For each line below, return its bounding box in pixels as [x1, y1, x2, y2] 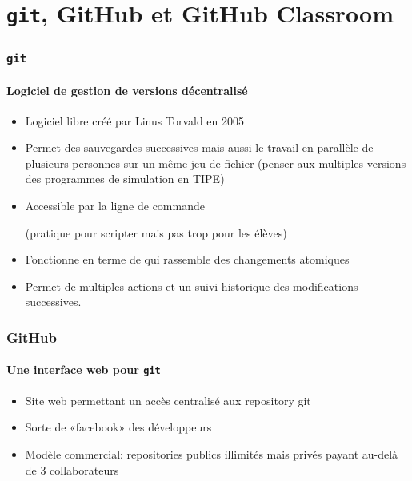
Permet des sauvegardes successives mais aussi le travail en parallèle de [25, 139, 374, 156]
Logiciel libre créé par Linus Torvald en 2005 [25, 112, 245, 129]
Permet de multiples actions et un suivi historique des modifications [25, 277, 358, 294]
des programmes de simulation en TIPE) [25, 170, 225, 187]
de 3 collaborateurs [25, 461, 119, 478]
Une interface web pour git [6, 361, 161, 378]
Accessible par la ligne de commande [25, 197, 205, 214]
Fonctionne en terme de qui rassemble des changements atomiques [25, 251, 350, 268]
